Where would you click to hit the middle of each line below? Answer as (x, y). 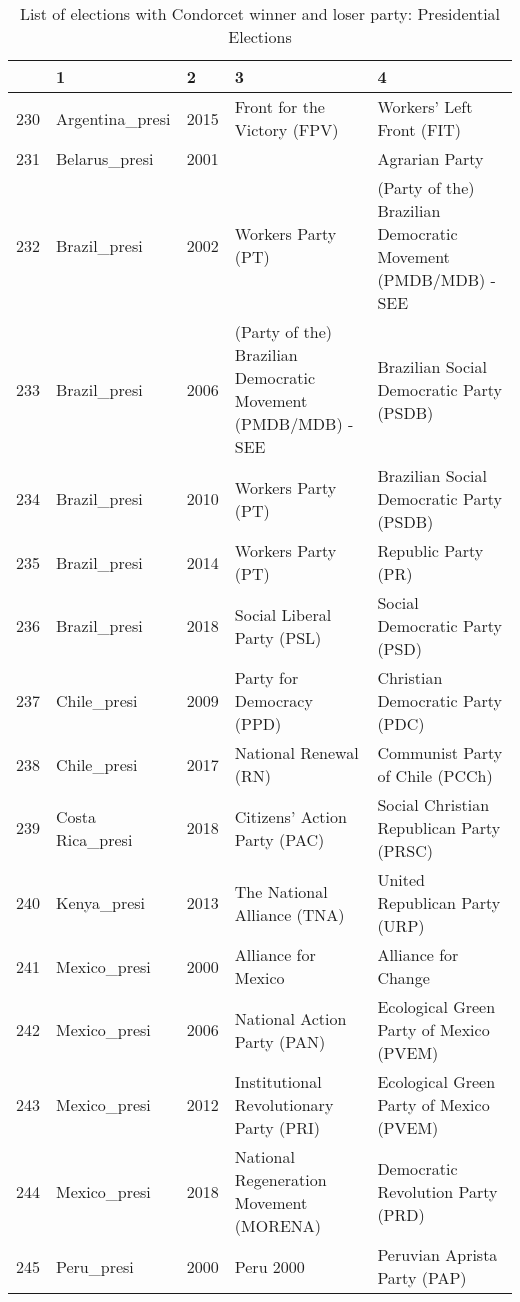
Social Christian (433, 804)
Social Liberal (283, 614)
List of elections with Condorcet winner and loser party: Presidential (260, 13)
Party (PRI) (277, 1127)
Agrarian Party (430, 158)
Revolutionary (284, 1104)
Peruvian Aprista (437, 1254)
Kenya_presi (101, 902)
